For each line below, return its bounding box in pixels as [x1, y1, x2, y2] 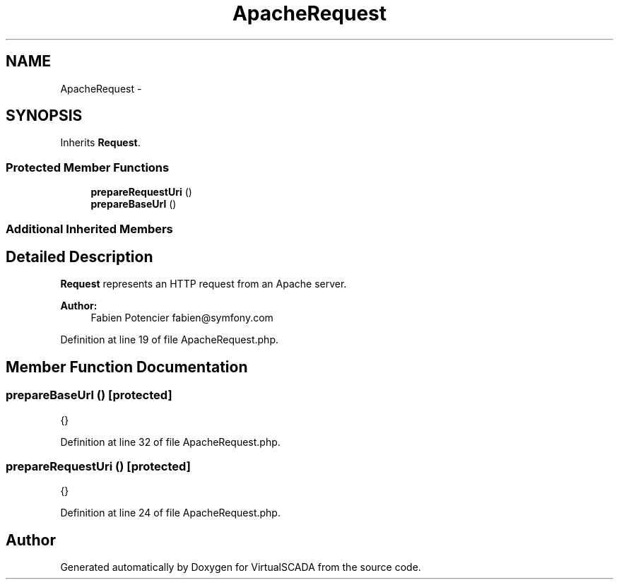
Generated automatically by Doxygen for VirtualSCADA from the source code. [60, 561, 421, 574]
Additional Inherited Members [6, 221, 173, 236]
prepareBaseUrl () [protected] [6, 388, 172, 403]
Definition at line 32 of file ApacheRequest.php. [60, 435, 281, 448]
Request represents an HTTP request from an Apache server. [60, 278, 347, 290]
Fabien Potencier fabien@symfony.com [90, 312, 273, 324]
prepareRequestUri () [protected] [6, 459, 191, 473]
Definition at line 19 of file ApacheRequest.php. [60, 333, 278, 346]
